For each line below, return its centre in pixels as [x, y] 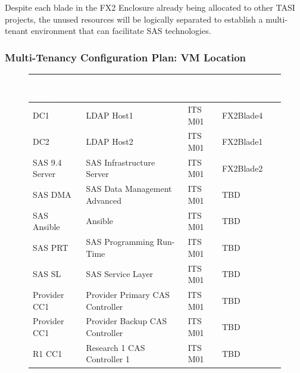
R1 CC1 [48, 353]
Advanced [104, 200]
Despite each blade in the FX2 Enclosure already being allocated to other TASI [150, 7]
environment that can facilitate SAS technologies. [121, 31]
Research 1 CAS [115, 347]
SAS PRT [51, 247]
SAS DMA [52, 195]
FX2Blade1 [242, 142]
